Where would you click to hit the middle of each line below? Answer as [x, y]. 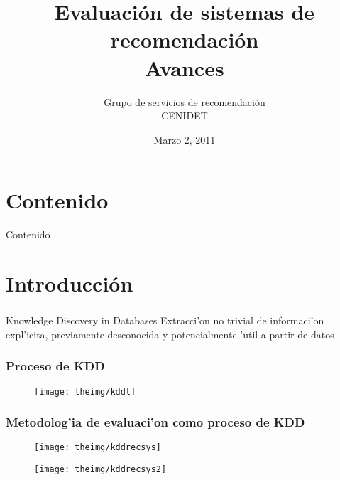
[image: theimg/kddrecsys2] [100, 470]
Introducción [70, 283]
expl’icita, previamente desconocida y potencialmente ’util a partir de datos [170, 334]
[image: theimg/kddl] [85, 391]
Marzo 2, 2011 [185, 139]
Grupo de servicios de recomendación [185, 101]
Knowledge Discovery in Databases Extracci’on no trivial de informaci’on [165, 320]
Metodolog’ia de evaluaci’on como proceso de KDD [155, 422]
